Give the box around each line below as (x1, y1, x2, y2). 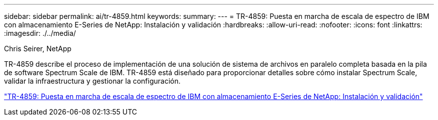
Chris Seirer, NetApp (4, 44, 71, 53)
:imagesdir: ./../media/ (4, 29, 76, 37)
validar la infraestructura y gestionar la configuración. (4, 77, 181, 85)
